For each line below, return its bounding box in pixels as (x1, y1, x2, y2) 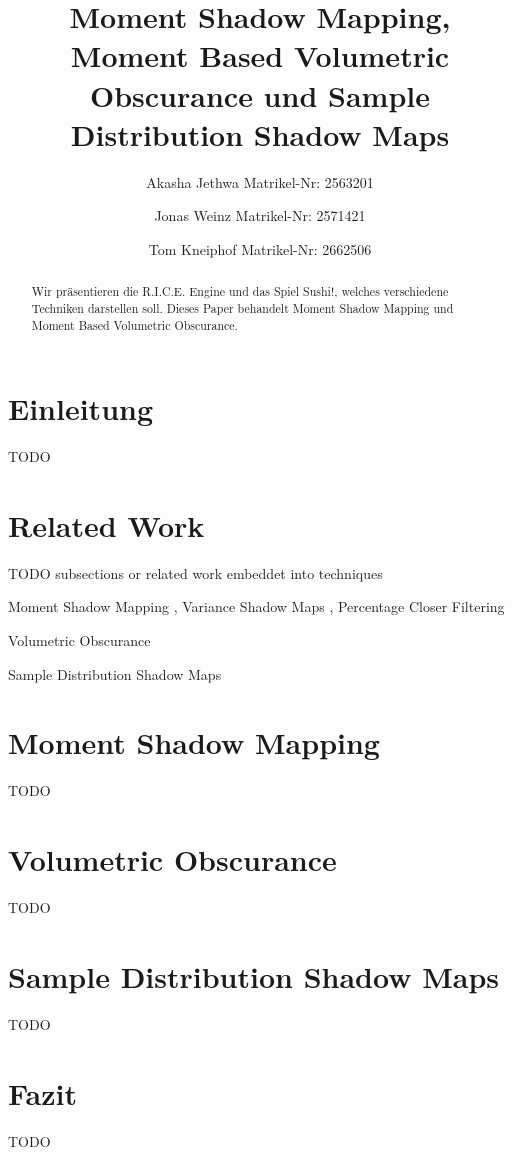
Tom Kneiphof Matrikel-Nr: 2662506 (148, 238, 372, 259)
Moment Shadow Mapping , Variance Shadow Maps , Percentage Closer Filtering (8, 596, 505, 617)
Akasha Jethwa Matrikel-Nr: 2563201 (146, 171, 374, 192)
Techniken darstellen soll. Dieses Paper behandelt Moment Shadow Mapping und (31, 299, 454, 316)
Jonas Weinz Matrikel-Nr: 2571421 (154, 205, 366, 226)
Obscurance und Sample (90, 74, 430, 115)
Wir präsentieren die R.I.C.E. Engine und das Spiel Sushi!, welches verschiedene (31, 283, 449, 300)
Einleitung (8, 388, 154, 429)
